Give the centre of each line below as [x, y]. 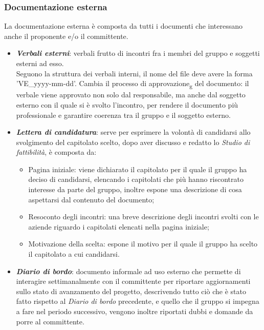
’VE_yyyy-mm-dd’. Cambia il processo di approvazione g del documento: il [133, 84]
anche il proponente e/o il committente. [66, 36]
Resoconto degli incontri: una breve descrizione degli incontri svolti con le [144, 216]
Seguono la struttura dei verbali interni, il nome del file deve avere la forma [134, 73]
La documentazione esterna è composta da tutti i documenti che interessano [124, 26]
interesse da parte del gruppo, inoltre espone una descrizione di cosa [135, 189]
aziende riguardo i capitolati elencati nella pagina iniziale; [119, 226]
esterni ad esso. [40, 63]
